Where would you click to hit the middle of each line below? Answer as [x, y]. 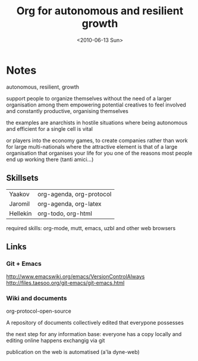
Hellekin [21, 214]
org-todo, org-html [65, 214]
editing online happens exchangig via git [56, 341]
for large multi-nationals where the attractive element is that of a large [92, 146]
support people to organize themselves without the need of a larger [89, 98]
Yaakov [19, 194]
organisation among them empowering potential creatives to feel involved [96, 105]
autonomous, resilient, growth [43, 87]
